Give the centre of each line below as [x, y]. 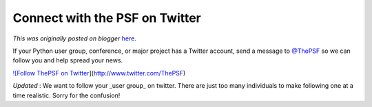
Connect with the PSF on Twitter [107, 18]
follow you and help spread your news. [68, 60]
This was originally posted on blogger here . [75, 38]
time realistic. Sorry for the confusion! [66, 95]
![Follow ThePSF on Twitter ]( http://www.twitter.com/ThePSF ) [99, 73]
